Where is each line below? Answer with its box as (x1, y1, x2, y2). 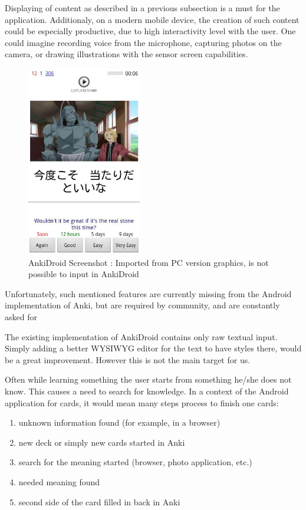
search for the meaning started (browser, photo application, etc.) (18, 456, 252, 468)
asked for (5, 311, 37, 323)
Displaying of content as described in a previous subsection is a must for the (5, 2, 280, 14)
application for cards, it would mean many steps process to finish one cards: (5, 396, 279, 409)
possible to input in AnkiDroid (28, 268, 139, 280)
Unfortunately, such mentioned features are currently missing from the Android (5, 287, 292, 300)
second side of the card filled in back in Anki (18, 495, 180, 508)
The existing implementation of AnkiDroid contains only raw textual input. (5, 330, 278, 343)
